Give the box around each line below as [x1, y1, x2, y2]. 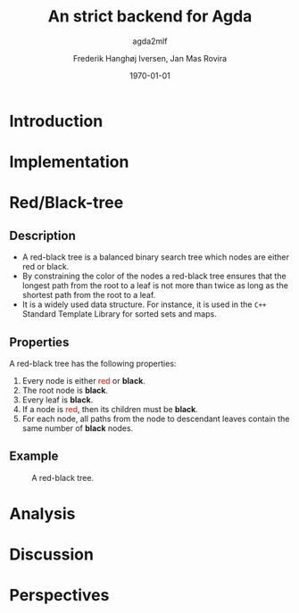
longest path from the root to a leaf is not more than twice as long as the [21, 280, 288, 291]
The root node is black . [21, 385, 109, 395]
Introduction [9, 111, 104, 131]
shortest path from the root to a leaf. [21, 290, 156, 301]
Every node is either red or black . [21, 375, 145, 385]
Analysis [9, 503, 76, 524]
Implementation [9, 152, 129, 172]
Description [9, 228, 76, 243]
